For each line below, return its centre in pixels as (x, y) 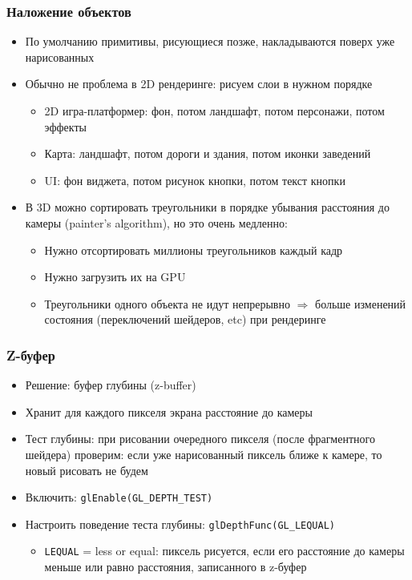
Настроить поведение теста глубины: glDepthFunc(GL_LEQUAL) (180, 524)
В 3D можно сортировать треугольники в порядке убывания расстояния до (207, 207)
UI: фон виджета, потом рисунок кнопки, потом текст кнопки (195, 180)
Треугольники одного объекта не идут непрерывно (167, 303)
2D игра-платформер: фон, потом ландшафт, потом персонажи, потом (214, 111)
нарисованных (60, 56)
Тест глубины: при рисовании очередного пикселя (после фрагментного (200, 439)
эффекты (65, 126)
